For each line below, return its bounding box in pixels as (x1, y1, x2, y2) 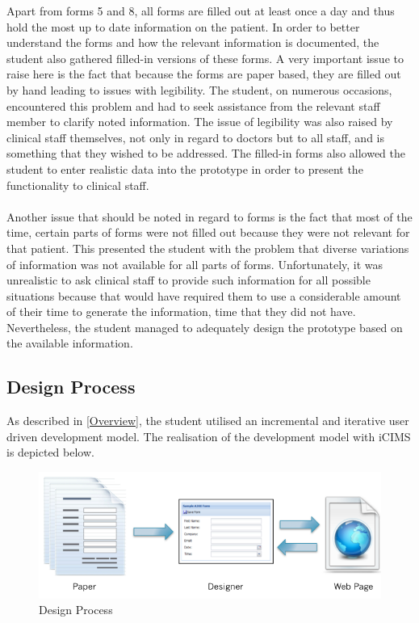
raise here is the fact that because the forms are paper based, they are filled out (6, 65, 401, 82)
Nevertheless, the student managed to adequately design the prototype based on (6, 318, 403, 335)
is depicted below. (6, 444, 94, 461)
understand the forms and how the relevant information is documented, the (6, 34, 379, 51)
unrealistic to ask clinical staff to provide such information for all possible (6, 272, 371, 288)
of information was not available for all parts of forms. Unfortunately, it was (6, 255, 383, 272)
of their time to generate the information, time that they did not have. (6, 303, 356, 320)
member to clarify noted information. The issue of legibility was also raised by (6, 113, 393, 130)
